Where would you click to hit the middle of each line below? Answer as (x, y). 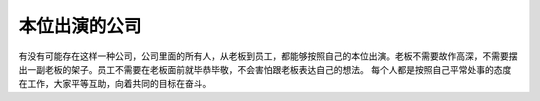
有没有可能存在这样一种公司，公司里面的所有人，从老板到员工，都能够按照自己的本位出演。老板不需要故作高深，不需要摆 (268, 56)
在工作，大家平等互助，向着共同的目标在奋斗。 (115, 84)
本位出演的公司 (80, 26)
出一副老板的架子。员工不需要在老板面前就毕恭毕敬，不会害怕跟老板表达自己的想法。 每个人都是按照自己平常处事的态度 (265, 69)
